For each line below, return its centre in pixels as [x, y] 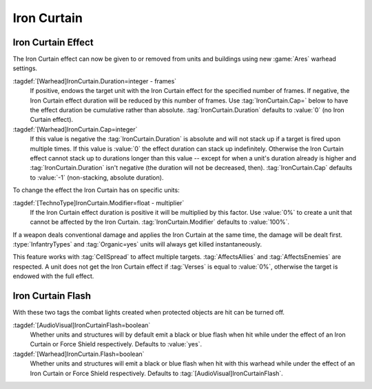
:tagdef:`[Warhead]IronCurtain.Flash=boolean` [79, 354]
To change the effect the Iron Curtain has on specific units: [96, 190]
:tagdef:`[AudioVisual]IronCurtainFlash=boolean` [82, 325]
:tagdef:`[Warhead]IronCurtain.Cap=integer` [75, 129]
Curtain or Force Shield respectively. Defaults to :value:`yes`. [116, 344]
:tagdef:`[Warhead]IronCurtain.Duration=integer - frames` [95, 81]
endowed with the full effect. [53, 276]
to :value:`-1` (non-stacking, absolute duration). [97, 177]
